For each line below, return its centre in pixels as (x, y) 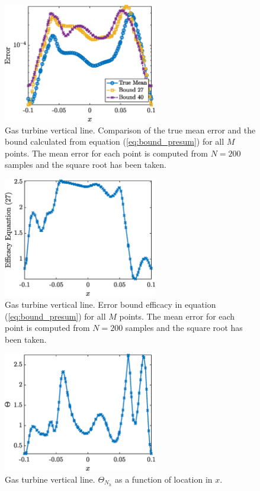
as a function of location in (163, 479)
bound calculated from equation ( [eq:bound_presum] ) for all (115, 141)
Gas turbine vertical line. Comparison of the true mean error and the (130, 130)
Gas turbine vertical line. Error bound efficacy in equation (110, 305)
